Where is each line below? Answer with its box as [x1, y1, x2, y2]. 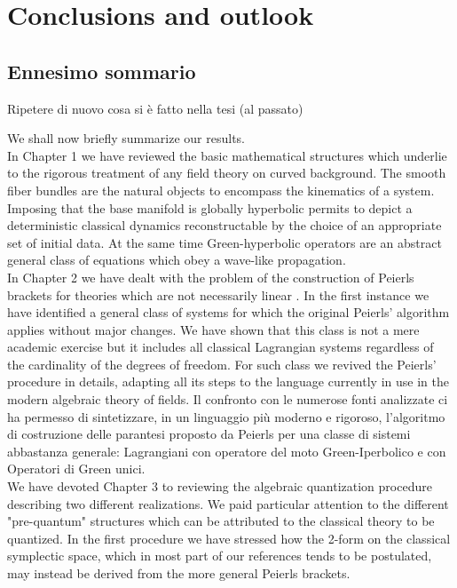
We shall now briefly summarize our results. [7, 129, 246, 147]
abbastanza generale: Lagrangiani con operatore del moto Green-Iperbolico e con [7, 441, 446, 460]
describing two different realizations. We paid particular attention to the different [7, 494, 449, 513]
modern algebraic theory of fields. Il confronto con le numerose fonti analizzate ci [7, 390, 448, 409]
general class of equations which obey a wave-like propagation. [7, 250, 346, 269]
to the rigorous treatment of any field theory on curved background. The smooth [7, 163, 446, 182]
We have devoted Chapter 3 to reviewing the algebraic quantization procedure [7, 477, 432, 496]
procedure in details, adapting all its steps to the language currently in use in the [7, 372, 449, 391]
